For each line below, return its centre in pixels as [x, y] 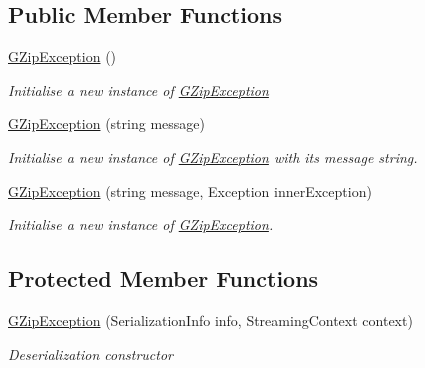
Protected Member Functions [163, 278]
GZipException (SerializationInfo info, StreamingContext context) [210, 319]
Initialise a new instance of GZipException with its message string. [213, 156]
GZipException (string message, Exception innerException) [190, 190]
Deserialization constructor [90, 353]
